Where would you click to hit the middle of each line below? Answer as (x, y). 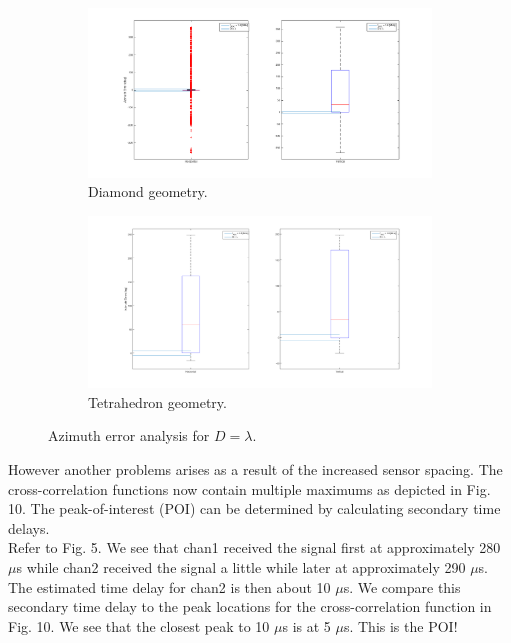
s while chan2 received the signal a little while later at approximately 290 (241, 566)
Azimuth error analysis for (129, 435)
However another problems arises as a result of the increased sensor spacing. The (255, 468)
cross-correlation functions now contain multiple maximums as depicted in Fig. (249, 488)
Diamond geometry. (148, 191)
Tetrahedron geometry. (157, 401)
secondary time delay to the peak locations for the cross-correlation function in (250, 606)
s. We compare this (402, 586)
